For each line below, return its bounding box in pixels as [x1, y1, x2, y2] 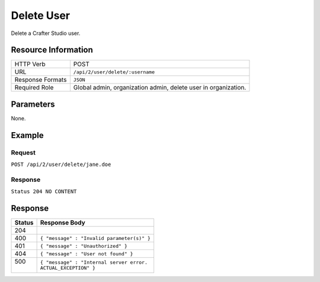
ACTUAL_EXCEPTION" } [40, 265, 96, 271]
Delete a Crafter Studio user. [11, 30, 81, 37]
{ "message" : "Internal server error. [40, 259, 148, 266]
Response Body [40, 219, 85, 227]
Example [11, 130, 44, 140]
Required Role [14, 84, 54, 92]
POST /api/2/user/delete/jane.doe [11, 161, 111, 168]
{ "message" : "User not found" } [40, 251, 133, 257]
